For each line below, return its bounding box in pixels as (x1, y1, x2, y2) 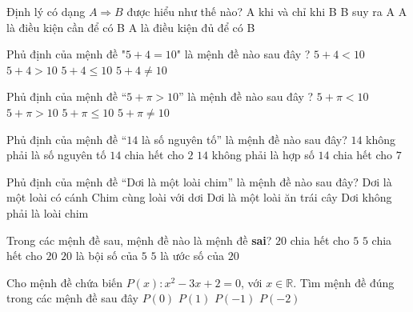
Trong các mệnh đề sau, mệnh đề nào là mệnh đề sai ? (6, 231, 272, 248)
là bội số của (75, 247, 138, 264)
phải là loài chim (6, 204, 89, 221)
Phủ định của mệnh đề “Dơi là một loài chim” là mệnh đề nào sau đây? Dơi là (6, 173, 392, 190)
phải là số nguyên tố (6, 146, 106, 163)
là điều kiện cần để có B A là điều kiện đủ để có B (6, 18, 255, 35)
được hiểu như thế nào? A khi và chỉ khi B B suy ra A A (126, 3, 407, 19)
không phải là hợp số (211, 146, 315, 163)
